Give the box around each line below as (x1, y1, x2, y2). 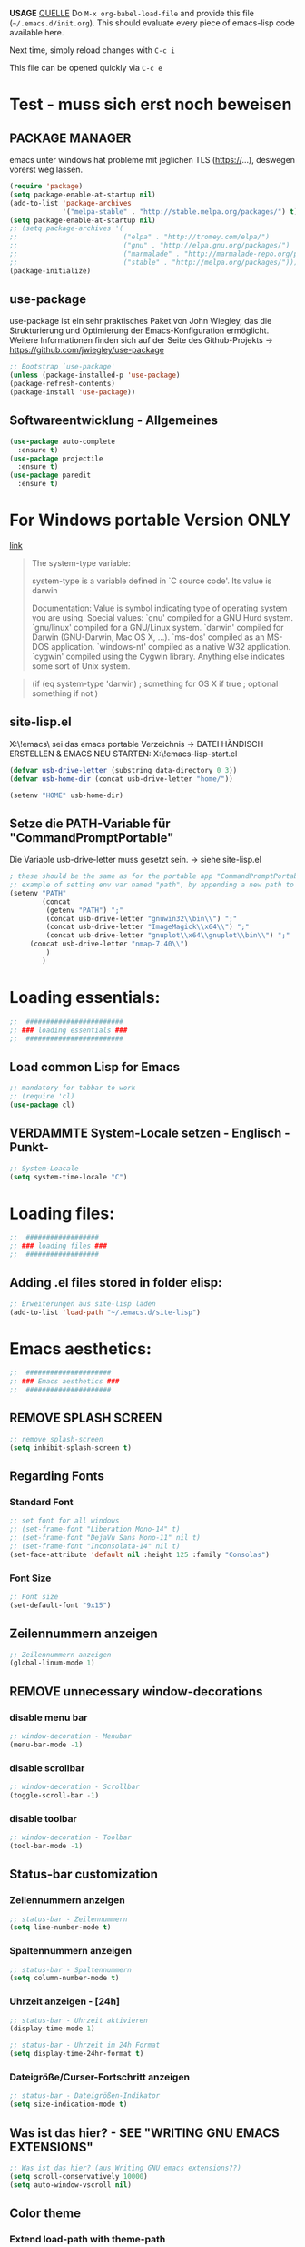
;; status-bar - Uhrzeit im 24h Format (9, 2040, 161, 2050)
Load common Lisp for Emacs (9, 1059, 180, 1075)
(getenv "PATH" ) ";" (45, 906, 124, 915)
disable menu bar (9, 1711, 88, 1724)
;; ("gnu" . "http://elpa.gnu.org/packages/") (9, 241, 290, 250)
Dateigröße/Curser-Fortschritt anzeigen (9, 2070, 191, 2083)
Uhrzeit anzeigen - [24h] (9, 1995, 121, 2008)
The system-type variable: (31, 557, 132, 568)
